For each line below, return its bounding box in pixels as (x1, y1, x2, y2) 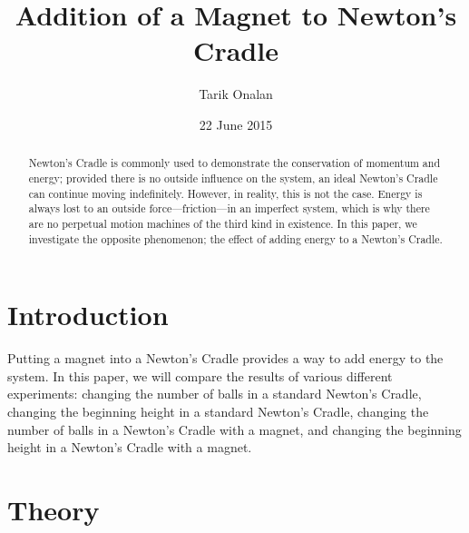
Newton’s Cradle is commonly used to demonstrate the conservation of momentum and (28, 155, 441, 171)
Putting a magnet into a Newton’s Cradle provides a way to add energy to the (7, 349, 444, 368)
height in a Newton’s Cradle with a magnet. (7, 438, 252, 457)
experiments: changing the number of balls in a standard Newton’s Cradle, (7, 384, 422, 403)
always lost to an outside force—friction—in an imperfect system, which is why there (28, 201, 430, 216)
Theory (7, 490, 100, 528)
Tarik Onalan (199, 84, 273, 104)
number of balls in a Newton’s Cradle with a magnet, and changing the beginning (7, 419, 462, 439)
